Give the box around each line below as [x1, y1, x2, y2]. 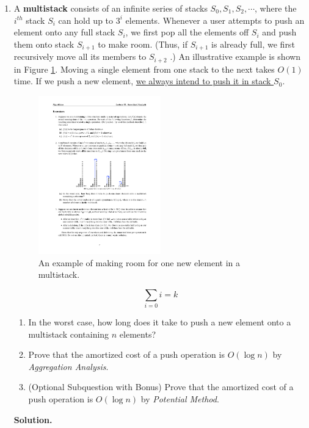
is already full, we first [211, 37, 295, 50]
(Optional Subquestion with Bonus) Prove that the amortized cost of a [28, 380, 294, 393]
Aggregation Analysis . [28, 360, 109, 372]
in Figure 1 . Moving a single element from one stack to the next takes [13, 62, 275, 75]
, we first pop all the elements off [125, 26, 249, 38]
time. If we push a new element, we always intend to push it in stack [13, 74, 271, 87]
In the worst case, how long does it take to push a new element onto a [28, 316, 291, 328]
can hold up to [58, 13, 114, 26]
